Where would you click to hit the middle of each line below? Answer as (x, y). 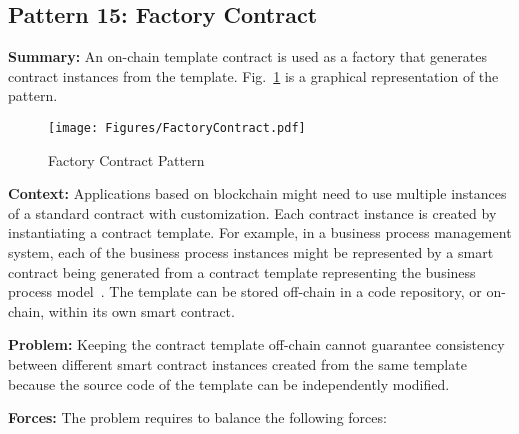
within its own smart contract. (141, 310)
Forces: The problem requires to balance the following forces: (197, 417)
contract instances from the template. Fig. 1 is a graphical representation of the (253, 75)
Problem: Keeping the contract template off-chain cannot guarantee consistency (256, 344)
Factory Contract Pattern (126, 159)
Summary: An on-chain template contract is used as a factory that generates (247, 56)
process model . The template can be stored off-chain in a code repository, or (245, 291)
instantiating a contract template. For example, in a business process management (260, 232)
